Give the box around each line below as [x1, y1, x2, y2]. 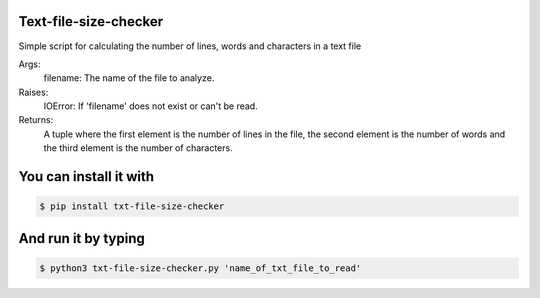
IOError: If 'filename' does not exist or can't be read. [43, 100, 259, 112]
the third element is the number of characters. [43, 142, 234, 154]
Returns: [18, 114, 54, 126]
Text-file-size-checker [18, 13, 164, 30]
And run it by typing [18, 230, 145, 247]
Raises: [18, 86, 49, 98]
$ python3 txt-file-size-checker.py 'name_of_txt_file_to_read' [39, 262, 362, 274]
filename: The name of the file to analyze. [43, 72, 215, 84]
